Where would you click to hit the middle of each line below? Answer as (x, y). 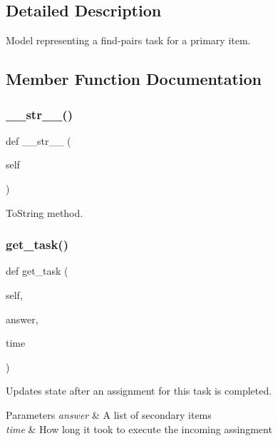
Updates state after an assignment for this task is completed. (139, 391)
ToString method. (45, 212)
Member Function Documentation (134, 79)
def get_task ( (37, 271)
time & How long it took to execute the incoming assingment (139, 429)
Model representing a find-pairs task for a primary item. (128, 40)
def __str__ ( (38, 140)
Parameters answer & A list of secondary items (109, 414)
